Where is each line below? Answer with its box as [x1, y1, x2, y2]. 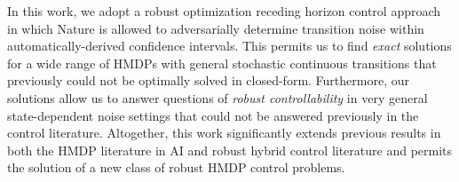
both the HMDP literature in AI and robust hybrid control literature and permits [7, 140, 453, 159]
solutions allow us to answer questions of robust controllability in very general [7, 88, 428, 107]
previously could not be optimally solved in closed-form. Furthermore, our [7, 71, 409, 90]
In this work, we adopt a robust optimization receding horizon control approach [7, 2, 441, 20]
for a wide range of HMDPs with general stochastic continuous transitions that [7, 53, 437, 72]
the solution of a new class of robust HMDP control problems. [7, 158, 345, 177]
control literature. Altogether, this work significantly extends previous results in [7, 123, 441, 142]
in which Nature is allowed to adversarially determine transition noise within [7, 19, 424, 37]
